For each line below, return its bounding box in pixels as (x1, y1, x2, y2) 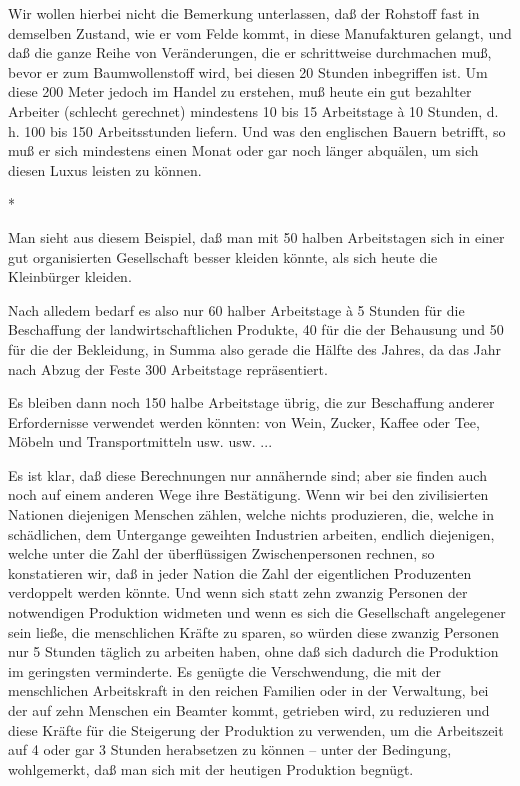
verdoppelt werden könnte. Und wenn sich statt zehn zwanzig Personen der (8, 582, 468, 603)
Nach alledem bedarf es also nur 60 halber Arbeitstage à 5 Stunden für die (8, 299, 465, 320)
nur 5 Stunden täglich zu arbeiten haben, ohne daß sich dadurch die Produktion (8, 641, 499, 662)
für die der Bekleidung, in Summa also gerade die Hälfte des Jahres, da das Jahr (8, 338, 502, 359)
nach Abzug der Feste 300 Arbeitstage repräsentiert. (8, 358, 328, 379)
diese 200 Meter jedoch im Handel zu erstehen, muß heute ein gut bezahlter (8, 81, 472, 102)
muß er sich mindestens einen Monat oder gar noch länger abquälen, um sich (8, 140, 479, 161)
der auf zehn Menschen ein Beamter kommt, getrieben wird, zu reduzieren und (8, 700, 490, 720)
